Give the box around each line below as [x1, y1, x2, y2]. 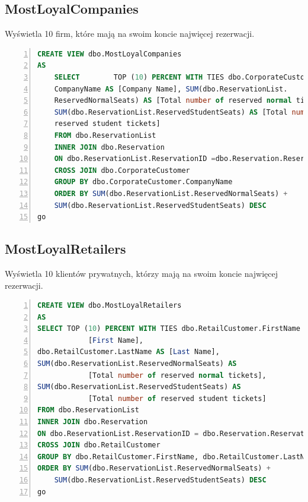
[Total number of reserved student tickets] [88, 394, 267, 403]
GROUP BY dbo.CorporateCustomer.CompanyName [54, 178, 233, 187]
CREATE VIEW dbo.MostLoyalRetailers [37, 301, 182, 310]
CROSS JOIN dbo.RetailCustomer [37, 441, 161, 450]
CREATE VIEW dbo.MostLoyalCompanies [37, 49, 182, 58]
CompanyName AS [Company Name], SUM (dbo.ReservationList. [54, 84, 288, 93]
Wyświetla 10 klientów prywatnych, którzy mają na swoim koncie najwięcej [5, 267, 278, 279]
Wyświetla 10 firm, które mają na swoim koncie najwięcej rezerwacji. [5, 27, 255, 40]
